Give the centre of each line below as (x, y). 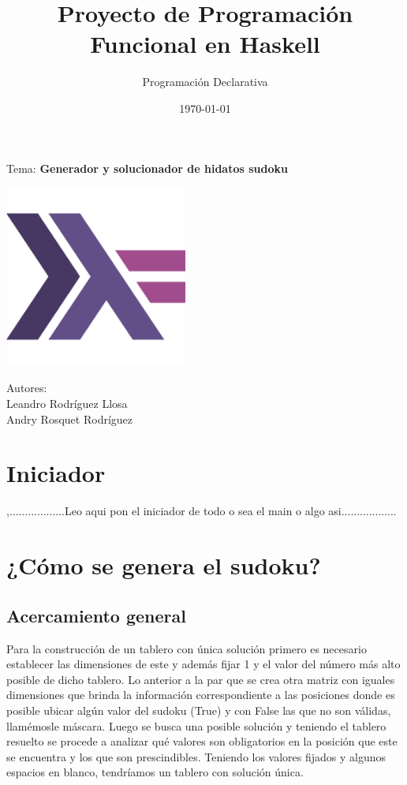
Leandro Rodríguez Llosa (67, 404)
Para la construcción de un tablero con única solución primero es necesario (187, 648)
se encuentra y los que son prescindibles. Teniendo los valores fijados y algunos (196, 756)
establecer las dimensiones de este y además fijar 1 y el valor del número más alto (203, 664)
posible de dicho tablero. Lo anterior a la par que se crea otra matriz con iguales (201, 679)
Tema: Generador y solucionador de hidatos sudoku (147, 168)
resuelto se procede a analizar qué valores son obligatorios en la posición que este (202, 741)
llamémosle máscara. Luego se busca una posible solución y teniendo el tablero (196, 725)
